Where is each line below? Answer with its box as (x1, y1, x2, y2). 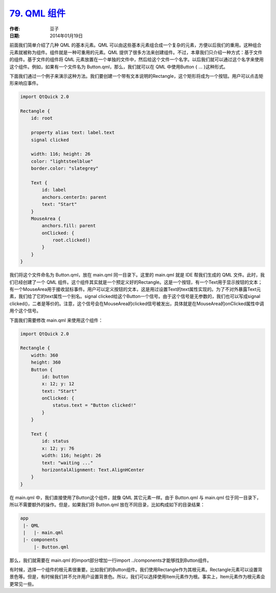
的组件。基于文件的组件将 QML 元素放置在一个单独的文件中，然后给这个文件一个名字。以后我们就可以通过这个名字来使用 (9, 56, 264, 62)
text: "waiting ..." (41, 460, 94, 465)
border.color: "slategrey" (31, 165, 99, 172)
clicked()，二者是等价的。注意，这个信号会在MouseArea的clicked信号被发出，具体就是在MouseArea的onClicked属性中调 (9, 300, 264, 307)
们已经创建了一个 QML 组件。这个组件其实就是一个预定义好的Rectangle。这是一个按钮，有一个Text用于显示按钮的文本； (9, 279, 263, 285)
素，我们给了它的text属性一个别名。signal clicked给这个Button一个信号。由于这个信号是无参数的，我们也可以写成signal (9, 293, 261, 300)
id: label (41, 187, 66, 193)
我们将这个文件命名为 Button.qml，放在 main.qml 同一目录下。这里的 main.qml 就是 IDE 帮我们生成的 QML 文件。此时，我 (9, 272, 265, 278)
